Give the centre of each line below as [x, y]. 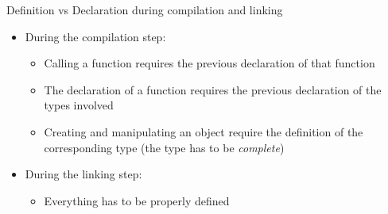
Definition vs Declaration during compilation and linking [145, 10]
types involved [79, 105]
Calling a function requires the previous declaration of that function [210, 63]
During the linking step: [83, 174]
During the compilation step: [95, 36]
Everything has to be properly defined [137, 200]
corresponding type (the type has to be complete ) [164, 147]
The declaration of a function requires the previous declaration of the [213, 89]
